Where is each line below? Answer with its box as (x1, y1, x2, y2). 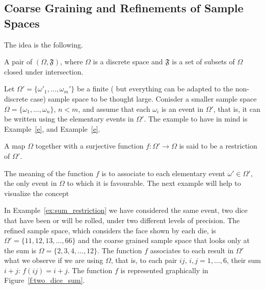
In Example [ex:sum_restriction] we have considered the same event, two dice (4, 205, 248, 215)
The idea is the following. (4, 39, 83, 50)
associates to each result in (150, 245, 234, 255)
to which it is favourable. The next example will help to (67, 178, 241, 188)
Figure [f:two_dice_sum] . (4, 275, 85, 285)
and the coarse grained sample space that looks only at (78, 235, 250, 246)
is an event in (161, 103, 204, 114)
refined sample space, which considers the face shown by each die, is (4, 225, 216, 235)
